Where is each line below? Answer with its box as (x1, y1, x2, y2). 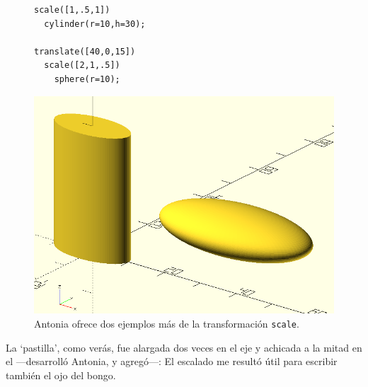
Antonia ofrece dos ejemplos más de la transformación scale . (34, 316, 299, 331)
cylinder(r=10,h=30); (44, 18, 146, 29)
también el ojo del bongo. (6, 367, 116, 382)
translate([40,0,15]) (34, 46, 136, 57)
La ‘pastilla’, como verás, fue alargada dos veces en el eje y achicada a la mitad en (6, 340, 362, 354)
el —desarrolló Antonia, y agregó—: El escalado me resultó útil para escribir (6, 354, 338, 369)
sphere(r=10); (54, 74, 120, 84)
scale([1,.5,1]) (34, 5, 110, 15)
